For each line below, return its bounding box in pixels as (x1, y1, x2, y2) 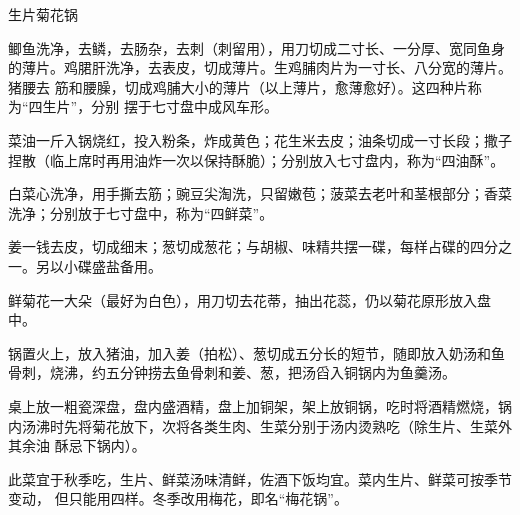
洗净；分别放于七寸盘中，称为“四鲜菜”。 (8, 202, 274, 223)
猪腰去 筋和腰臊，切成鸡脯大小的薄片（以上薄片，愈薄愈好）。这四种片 (8, 76, 468, 97)
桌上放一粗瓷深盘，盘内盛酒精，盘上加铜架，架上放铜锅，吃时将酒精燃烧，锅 (8, 395, 512, 416)
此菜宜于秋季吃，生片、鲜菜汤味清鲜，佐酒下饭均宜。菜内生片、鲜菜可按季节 (8, 468, 512, 489)
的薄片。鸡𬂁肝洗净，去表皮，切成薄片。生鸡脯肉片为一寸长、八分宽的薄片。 (8, 57, 512, 78)
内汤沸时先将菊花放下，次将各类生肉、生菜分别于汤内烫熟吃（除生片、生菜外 (8, 415, 512, 436)
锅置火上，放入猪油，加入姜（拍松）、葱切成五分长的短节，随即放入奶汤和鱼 (8, 342, 505, 363)
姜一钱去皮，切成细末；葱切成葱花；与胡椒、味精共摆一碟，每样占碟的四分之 (8, 236, 512, 257)
